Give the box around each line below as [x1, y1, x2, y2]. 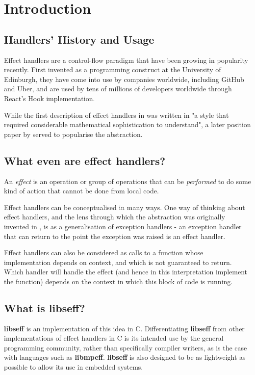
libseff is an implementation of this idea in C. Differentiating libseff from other [4, 323, 245, 333]
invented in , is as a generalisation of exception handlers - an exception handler [4, 221, 242, 231]
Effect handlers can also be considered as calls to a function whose [4, 247, 204, 258]
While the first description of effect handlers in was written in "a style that [4, 109, 229, 120]
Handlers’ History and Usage [4, 31, 154, 47]
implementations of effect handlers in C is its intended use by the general [4, 333, 224, 343]
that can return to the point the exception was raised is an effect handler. [4, 231, 226, 241]
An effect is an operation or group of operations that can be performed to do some [4, 176, 251, 186]
